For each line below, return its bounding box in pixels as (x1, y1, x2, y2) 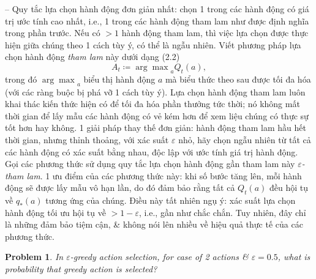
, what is (277, 250, 310, 263)
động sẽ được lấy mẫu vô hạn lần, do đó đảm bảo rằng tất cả (5, 181, 235, 194)
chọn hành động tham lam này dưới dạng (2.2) (5, 50, 180, 63)
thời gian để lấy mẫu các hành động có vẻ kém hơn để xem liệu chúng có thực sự (5, 109, 309, 122)
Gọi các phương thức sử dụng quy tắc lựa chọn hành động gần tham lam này (5, 157, 295, 170)
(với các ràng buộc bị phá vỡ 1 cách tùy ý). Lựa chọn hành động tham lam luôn (5, 85, 306, 98)
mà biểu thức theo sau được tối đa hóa (165, 72, 311, 85)
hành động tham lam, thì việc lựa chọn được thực (121, 26, 309, 39)
